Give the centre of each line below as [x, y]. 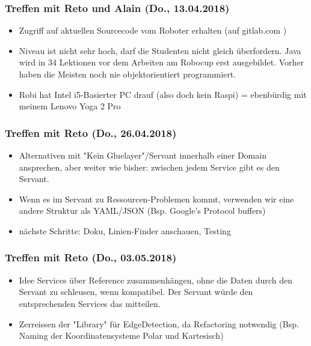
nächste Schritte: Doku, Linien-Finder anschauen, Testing [125, 230]
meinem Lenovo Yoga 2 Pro [70, 106]
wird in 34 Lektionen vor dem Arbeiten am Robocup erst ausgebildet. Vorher [162, 62]
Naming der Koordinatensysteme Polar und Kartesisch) [121, 335]
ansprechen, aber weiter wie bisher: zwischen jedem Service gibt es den [149, 167]
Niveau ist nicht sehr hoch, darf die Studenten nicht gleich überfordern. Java [160, 50]
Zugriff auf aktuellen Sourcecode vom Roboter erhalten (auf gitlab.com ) [153, 30]
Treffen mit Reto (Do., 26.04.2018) [91, 132]
